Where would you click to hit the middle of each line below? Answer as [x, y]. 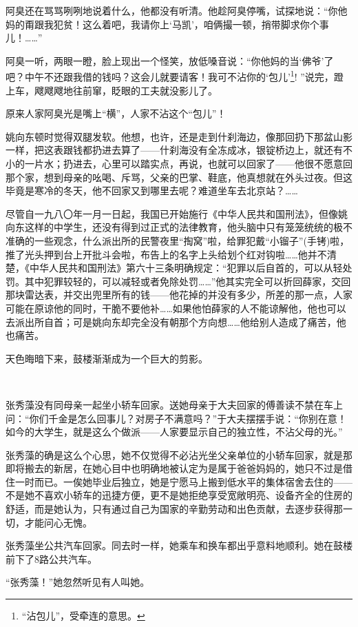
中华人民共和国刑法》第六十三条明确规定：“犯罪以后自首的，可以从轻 [186, 268]
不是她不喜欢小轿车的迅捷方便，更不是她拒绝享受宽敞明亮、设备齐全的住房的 [179, 495]
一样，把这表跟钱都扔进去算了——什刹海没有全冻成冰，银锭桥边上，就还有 [174, 150]
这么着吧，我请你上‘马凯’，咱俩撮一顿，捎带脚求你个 [201, 24]
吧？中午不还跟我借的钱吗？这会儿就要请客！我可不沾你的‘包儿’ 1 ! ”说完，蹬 [175, 76]
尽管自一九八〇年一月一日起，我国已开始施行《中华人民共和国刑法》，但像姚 [177, 213]
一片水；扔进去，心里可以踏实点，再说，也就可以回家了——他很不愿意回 [188, 163]
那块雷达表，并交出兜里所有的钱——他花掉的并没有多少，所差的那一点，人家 [179, 295]
